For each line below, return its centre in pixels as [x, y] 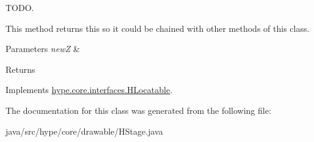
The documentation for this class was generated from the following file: [138, 110]
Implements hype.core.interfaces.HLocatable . [89, 90]
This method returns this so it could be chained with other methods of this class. [158, 28]
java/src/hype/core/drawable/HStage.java [84, 131]
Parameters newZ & [43, 49]
